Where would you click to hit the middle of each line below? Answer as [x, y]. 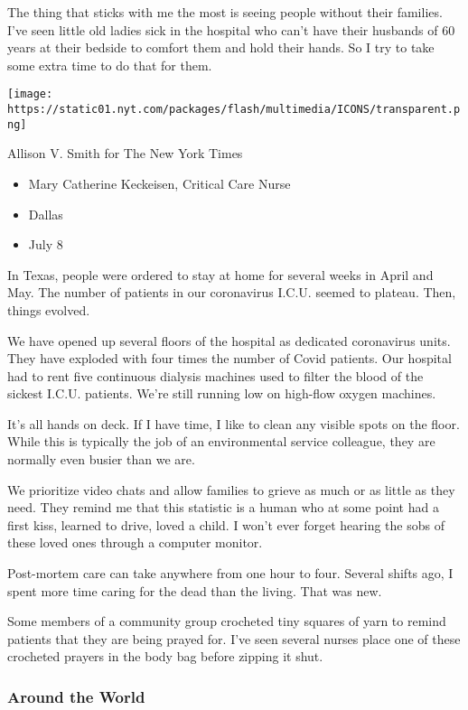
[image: [30, 94]
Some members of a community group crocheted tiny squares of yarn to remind [227, 621]
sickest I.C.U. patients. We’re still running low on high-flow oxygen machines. [222, 393]
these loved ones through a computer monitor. [135, 542]
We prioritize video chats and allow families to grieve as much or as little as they [231, 489]
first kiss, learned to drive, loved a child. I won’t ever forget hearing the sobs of [226, 524]
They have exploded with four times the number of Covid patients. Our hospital [229, 358]
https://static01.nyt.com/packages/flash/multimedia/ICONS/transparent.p [234, 110]
